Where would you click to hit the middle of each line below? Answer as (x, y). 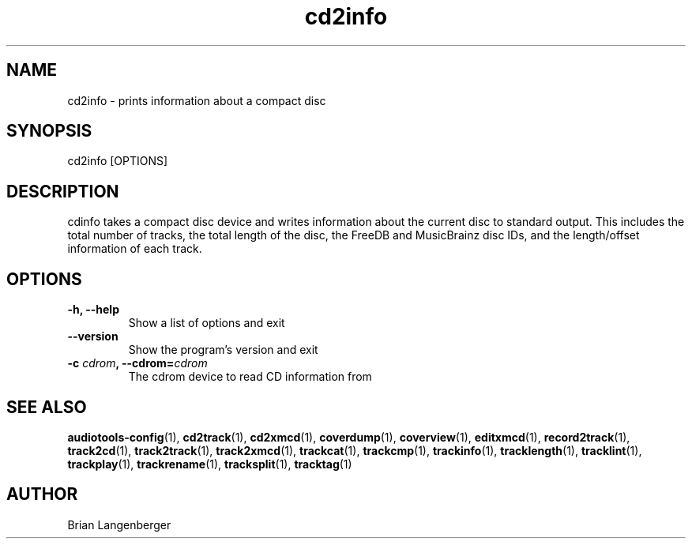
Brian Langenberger (119, 524)
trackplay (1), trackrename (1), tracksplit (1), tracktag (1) (210, 464)
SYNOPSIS (49, 131)
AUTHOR (42, 494)
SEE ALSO (47, 407)
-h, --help (93, 310)
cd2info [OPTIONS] (118, 161)
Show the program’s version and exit (223, 350)
